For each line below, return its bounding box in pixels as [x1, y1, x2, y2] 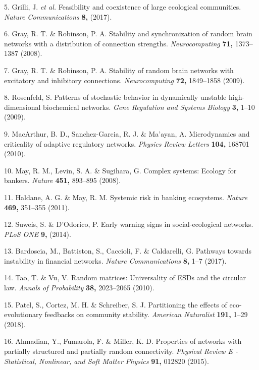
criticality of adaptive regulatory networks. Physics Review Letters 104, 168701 [4, 138, 249, 149]
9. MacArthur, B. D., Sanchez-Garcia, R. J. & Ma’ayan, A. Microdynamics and [4, 128, 250, 139]
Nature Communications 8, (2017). [4, 11, 112, 22]
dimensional [4, 101, 41, 112]
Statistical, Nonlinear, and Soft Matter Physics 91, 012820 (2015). [4, 355, 209, 366]
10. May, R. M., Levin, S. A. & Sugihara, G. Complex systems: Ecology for [4, 165, 237, 175]
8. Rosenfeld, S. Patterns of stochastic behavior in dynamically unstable [4, 92, 227, 102]
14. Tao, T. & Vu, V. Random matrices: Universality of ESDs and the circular [4, 272, 246, 283]
